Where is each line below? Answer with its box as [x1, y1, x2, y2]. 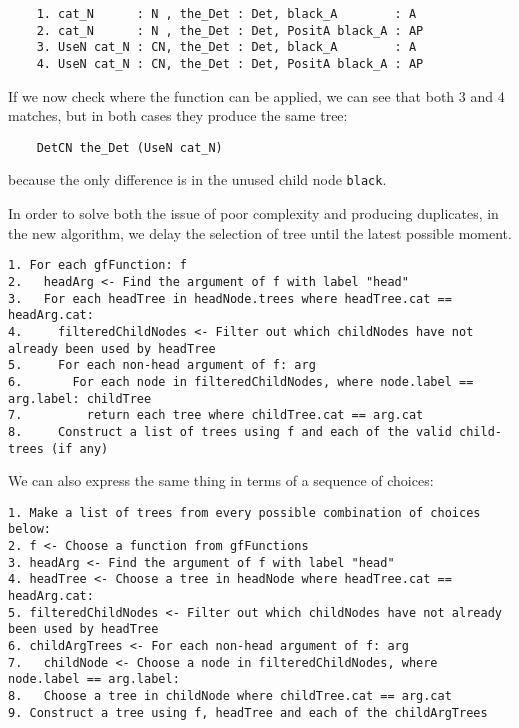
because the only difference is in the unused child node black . [8, 169, 387, 190]
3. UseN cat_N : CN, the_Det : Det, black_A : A [36, 40, 417, 55]
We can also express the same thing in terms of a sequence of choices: [8, 470, 434, 491]
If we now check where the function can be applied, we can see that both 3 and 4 [8, 85, 505, 106]
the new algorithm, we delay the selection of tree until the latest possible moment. [8, 222, 512, 243]
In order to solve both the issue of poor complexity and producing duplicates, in [8, 203, 499, 224]
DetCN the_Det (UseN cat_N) [36, 140, 223, 155]
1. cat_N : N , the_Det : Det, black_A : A [36, 7, 417, 21]
